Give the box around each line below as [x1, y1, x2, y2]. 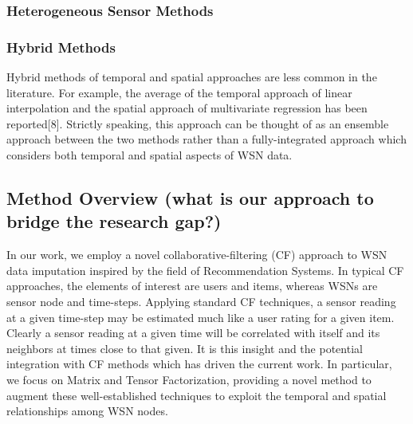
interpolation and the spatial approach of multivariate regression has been [6, 100, 368, 116]
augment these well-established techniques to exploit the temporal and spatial [6, 387, 387, 403]
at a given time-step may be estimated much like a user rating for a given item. [6, 308, 395, 325]
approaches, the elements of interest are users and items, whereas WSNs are [6, 277, 378, 294]
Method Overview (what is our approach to [6, 186, 374, 210]
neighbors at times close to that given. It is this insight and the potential [6, 340, 363, 356]
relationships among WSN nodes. [6, 402, 168, 419]
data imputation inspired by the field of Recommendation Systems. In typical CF [6, 261, 404, 278]
